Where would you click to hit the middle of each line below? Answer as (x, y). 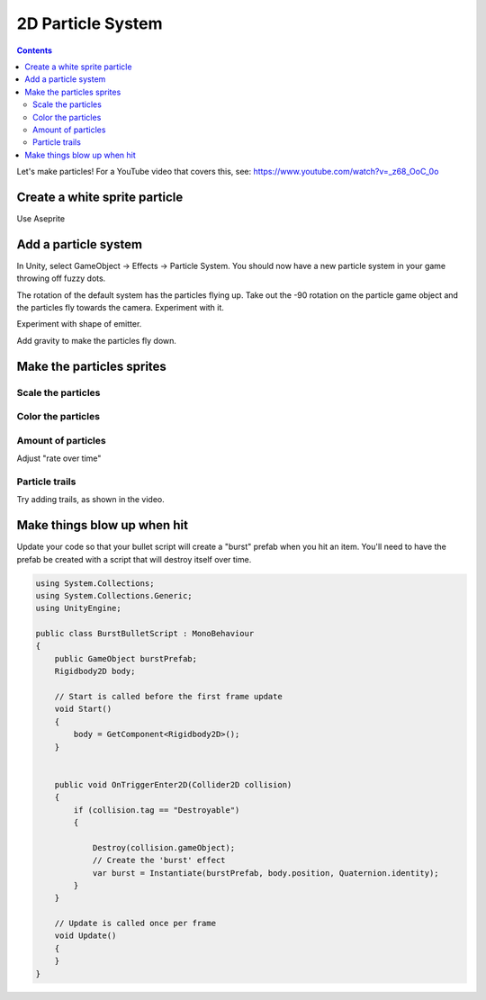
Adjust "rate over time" (59, 458)
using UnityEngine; (78, 608)
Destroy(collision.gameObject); (164, 847)
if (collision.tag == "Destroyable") (157, 810)
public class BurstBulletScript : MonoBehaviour (145, 634)
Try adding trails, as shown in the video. (91, 500)
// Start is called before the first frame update (168, 697)
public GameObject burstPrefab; (126, 658)
